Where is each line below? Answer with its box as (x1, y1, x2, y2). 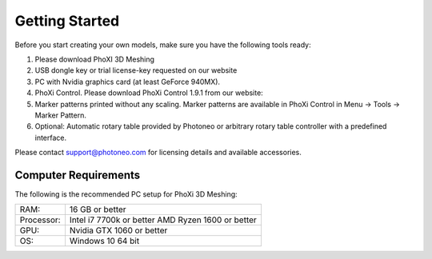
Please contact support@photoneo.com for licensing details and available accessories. (14, 148, 302, 157)
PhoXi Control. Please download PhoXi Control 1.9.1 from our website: (34, 88, 263, 98)
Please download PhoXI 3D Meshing (34, 54, 155, 64)
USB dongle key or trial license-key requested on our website (34, 66, 238, 75)
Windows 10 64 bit (69, 236, 140, 247)
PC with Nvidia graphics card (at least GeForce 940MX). (34, 77, 220, 86)
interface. (34, 133, 67, 142)
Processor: (19, 214, 61, 225)
